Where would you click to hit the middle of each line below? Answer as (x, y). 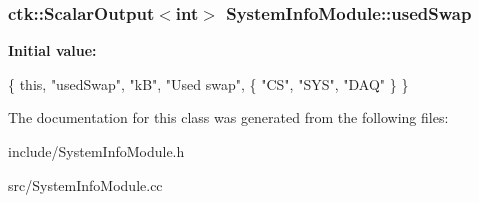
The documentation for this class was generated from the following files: (228, 117)
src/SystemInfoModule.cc (85, 184)
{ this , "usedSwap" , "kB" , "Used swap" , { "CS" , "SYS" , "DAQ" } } (208, 83)
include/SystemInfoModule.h (96, 151)
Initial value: (52, 50)
